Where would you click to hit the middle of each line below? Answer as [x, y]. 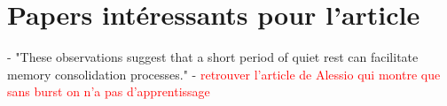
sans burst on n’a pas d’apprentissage [109, 91]
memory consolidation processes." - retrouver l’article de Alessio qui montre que [224, 74]
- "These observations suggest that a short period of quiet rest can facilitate [213, 57]
